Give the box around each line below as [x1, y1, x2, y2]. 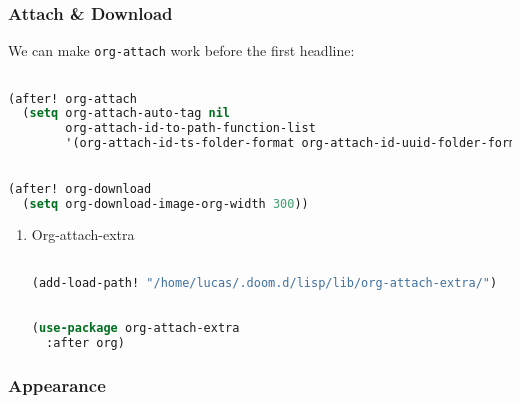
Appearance [8, 372, 106, 397]
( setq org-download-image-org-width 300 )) [22, 196, 309, 211]
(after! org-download [8, 181, 152, 196]
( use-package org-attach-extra [31, 321, 240, 336]
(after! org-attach [8, 91, 137, 106]
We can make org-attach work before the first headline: [8, 40, 355, 61]
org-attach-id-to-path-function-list [65, 121, 316, 136]
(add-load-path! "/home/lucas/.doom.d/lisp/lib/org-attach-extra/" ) [31, 275, 498, 290]
